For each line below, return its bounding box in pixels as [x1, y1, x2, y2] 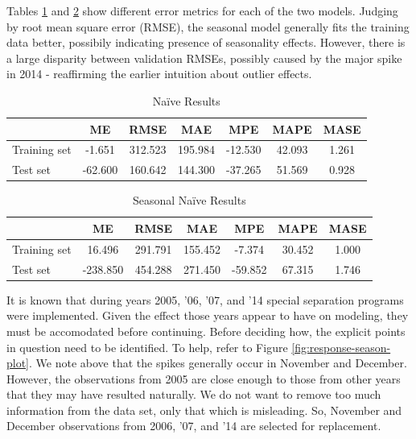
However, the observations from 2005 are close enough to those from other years [6, 370, 401, 387]
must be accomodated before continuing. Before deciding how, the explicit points [6, 322, 406, 339]
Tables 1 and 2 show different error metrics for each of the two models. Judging [6, 2, 398, 19]
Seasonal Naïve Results [132, 192, 246, 209]
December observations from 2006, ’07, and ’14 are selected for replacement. [6, 417, 381, 434]
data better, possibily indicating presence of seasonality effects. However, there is [6, 34, 406, 51]
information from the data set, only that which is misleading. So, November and [6, 401, 402, 418]
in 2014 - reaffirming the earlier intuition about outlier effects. [6, 65, 312, 82]
